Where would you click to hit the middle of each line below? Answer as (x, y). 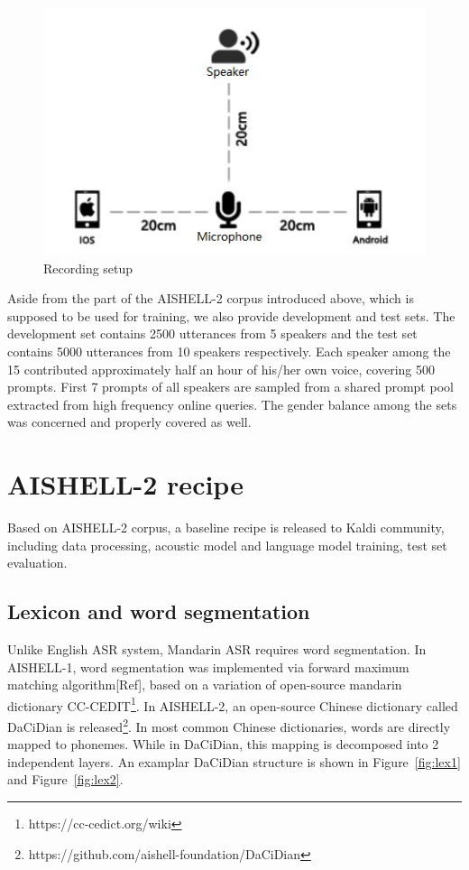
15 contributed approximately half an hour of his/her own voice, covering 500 (221, 369)
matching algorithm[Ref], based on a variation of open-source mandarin (205, 685)
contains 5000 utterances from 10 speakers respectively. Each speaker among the (229, 351)
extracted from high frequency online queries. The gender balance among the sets (232, 404)
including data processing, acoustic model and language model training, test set (227, 545)
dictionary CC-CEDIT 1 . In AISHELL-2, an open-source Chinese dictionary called (233, 704)
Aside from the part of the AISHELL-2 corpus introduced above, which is (211, 298)
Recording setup (88, 268)
